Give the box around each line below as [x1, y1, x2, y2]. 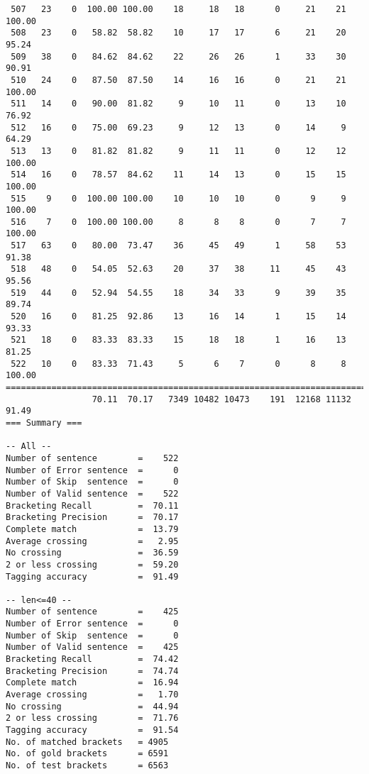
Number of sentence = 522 [6, 453, 179, 463]
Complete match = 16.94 [6, 678, 179, 688]
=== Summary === [6, 417, 82, 428]
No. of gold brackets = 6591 [6, 748, 169, 759]
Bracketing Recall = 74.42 [6, 654, 179, 665]
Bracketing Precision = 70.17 [6, 512, 179, 523]
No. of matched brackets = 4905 [6, 736, 169, 747]
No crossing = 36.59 [6, 548, 179, 558]
